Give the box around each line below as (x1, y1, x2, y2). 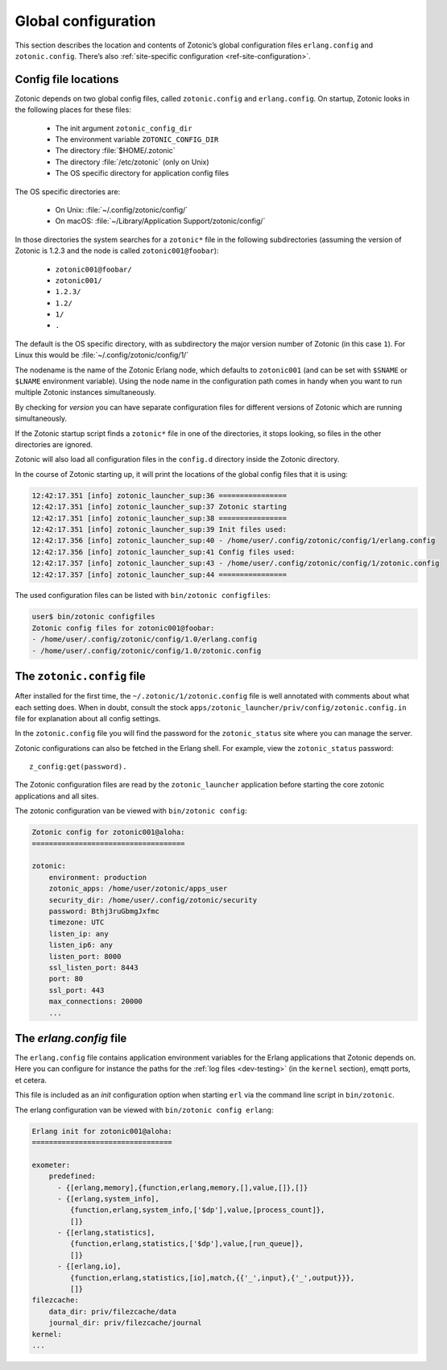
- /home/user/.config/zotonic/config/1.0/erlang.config (31, 635, 258, 644)
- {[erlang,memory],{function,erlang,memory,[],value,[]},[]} (57, 1183, 308, 1192)
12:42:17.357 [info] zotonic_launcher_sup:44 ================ (31, 570, 288, 579)
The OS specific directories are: (14, 186, 121, 197)
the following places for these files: (14, 105, 132, 114)
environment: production (48, 873, 147, 882)
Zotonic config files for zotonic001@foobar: (31, 623, 215, 633)
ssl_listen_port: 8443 (48, 963, 139, 972)
